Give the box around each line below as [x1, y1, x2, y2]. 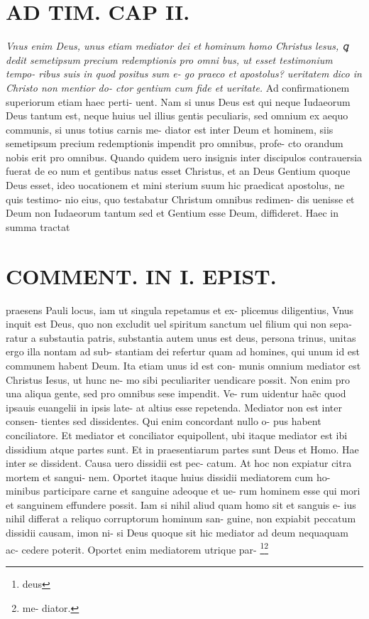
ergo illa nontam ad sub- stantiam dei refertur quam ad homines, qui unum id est [6, 344, 360, 359]
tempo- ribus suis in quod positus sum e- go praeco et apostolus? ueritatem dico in [6, 66, 362, 81]
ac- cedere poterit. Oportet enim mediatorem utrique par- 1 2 [6, 539, 269, 556]
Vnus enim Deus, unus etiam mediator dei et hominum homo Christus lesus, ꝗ [6, 38, 348, 53]
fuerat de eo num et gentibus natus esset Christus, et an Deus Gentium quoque [6, 163, 351, 178]
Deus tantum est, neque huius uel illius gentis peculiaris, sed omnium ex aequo [6, 108, 348, 123]
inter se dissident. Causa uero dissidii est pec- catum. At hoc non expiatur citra [6, 456, 352, 470]
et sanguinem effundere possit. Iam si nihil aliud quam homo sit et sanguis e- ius [6, 497, 356, 512]
